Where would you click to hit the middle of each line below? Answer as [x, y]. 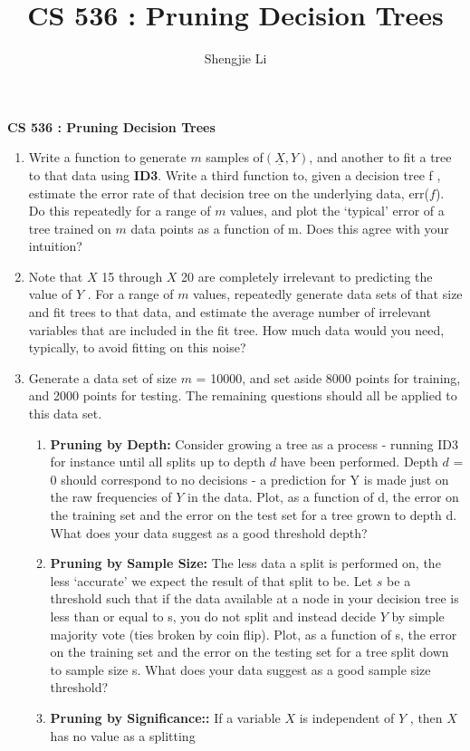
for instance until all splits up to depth [158, 462]
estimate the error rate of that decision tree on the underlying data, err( [229, 193]
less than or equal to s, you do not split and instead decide [213, 616]
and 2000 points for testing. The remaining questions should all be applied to [243, 395]
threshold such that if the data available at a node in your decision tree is [254, 598]
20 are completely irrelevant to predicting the [307, 276]
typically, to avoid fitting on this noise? [137, 347]
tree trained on [70, 228]
